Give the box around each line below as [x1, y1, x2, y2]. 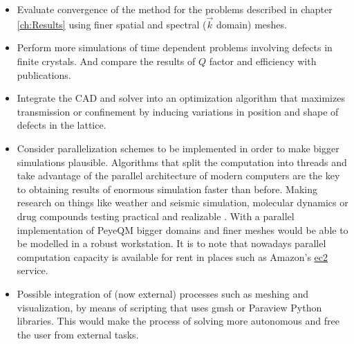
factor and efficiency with [209, 54, 317, 68]
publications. [17, 67, 71, 82]
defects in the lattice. [17, 118, 106, 132]
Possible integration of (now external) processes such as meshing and [17, 286, 309, 300]
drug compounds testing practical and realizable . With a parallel [17, 208, 295, 223]
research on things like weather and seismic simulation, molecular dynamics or [17, 195, 348, 210]
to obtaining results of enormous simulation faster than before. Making [17, 181, 317, 196]
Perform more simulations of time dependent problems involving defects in [17, 40, 333, 55]
